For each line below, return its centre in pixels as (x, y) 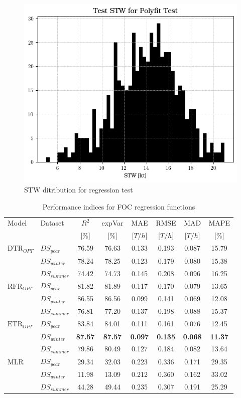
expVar (112, 223)
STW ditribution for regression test (79, 189)
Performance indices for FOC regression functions (119, 206)
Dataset (52, 223)
